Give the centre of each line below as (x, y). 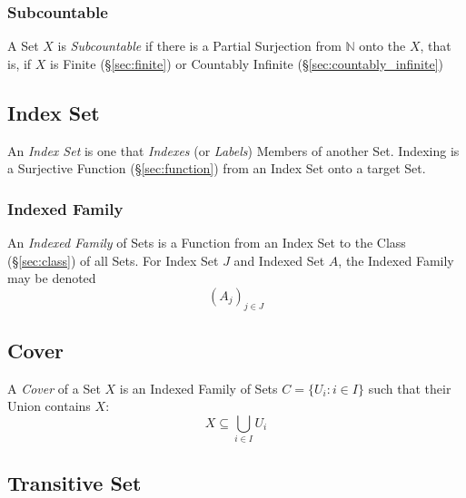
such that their (410, 388)
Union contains (49, 406)
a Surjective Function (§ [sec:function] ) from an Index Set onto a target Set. (217, 168)
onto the (382, 46)
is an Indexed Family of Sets (198, 388)
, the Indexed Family (396, 260)
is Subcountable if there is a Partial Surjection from (199, 46)
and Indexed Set (279, 260)
